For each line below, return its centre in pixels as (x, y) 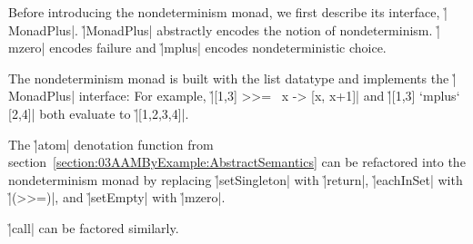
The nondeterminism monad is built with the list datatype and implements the (229, 78)
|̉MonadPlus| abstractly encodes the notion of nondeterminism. (257, 29)
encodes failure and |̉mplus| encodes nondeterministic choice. (218, 48)
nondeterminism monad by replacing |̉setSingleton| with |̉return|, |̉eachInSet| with (236, 179)
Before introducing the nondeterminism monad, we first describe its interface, (224, 12)
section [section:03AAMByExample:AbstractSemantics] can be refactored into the (237, 162)
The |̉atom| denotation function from (111, 144)
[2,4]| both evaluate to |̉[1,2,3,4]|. (99, 113)
